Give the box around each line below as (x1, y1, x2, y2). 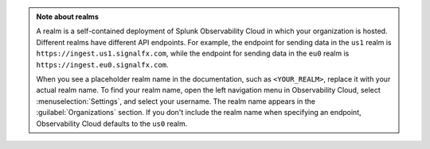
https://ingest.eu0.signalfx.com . (36, 59, 169, 69)
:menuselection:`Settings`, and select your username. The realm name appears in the (36, 96, 316, 106)
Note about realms (36, 12, 99, 21)
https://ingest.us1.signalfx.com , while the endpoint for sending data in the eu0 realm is (36, 48, 350, 59)
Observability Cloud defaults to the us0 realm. (36, 119, 188, 128)
